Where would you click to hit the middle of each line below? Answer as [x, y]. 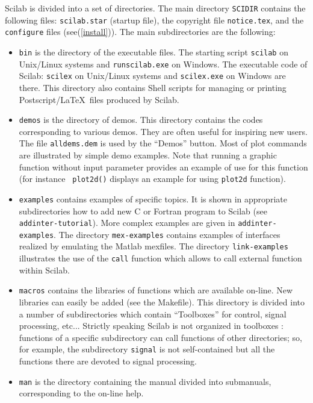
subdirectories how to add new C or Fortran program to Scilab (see [143, 211]
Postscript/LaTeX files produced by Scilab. [99, 99]
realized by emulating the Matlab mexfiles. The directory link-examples [153, 246]
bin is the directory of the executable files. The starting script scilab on [153, 52]
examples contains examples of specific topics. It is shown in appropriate [153, 198]
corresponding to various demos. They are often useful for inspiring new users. [163, 131]
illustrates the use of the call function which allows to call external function [160, 258]
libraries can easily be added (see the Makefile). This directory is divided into [162, 302]
